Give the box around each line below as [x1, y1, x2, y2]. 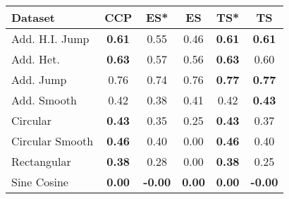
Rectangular [11, 153, 71, 169]
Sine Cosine [11, 174, 68, 190]
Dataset [11, 9, 56, 25]
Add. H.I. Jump [11, 30, 90, 47]
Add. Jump [11, 71, 67, 88]
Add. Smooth [11, 92, 77, 108]
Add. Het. [11, 51, 60, 67]
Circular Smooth [11, 133, 94, 149]
